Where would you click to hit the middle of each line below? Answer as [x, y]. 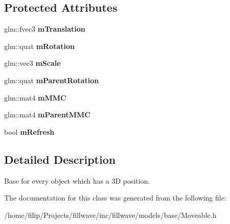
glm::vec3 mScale [32, 63]
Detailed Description [60, 159]
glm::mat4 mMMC [35, 97]
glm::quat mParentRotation [52, 80]
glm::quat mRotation [39, 46]
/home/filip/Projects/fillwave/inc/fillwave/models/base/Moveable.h [110, 215]
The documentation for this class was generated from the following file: [115, 198]
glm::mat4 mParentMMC [47, 115]
